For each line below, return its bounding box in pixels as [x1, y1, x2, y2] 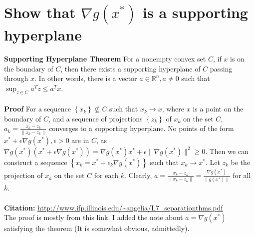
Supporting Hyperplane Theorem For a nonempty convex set [4, 53, 206, 64]
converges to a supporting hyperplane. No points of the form [49, 123, 234, 133]
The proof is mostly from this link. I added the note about [4, 212, 183, 222]
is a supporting [143, 2, 248, 22]
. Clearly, [124, 170, 152, 180]
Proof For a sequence [4, 103, 71, 114]
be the [231, 156, 251, 167]
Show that [4, 2, 76, 22]
